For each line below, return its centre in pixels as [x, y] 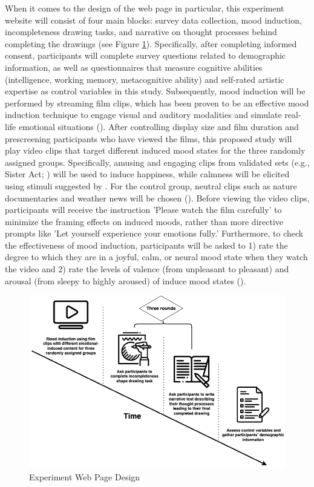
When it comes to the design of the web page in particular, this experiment [145, 8]
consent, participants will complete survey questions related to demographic [146, 55]
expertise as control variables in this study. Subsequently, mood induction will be [155, 91]
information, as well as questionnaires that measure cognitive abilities [134, 67]
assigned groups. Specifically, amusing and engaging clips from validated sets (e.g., [157, 162]
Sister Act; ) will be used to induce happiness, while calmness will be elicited [147, 174]
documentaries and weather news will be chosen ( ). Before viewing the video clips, [157, 198]
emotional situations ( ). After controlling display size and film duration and [159, 126]
